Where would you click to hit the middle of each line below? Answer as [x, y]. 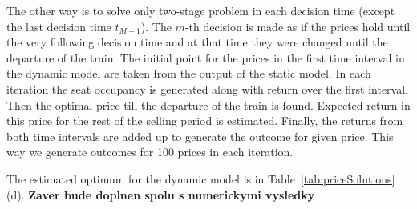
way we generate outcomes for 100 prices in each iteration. [150, 152]
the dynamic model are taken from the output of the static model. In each [189, 73]
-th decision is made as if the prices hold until [298, 26]
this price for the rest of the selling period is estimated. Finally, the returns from [205, 121]
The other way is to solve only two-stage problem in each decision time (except [201, 10]
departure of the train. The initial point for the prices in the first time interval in [206, 57]
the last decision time [59, 26]
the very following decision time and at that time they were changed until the [197, 42]
